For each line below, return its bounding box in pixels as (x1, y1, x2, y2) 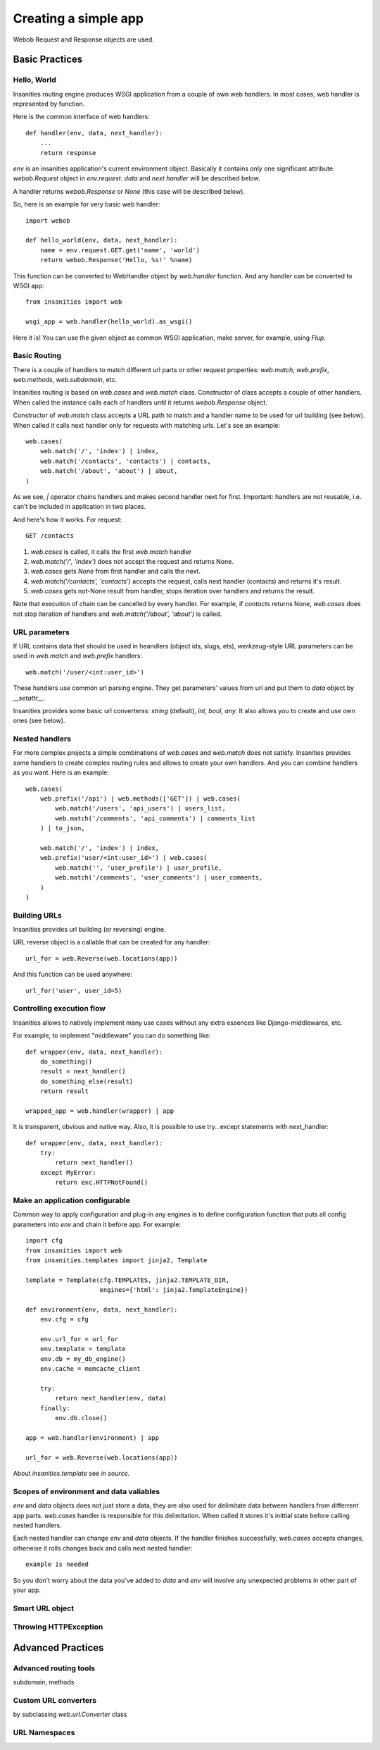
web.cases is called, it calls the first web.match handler (30, 547, 192, 556)
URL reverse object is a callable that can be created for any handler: (13, 938, 210, 947)
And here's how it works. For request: (13, 515, 122, 524)
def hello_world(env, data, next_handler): (25, 236, 178, 245)
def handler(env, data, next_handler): (25, 129, 163, 137)
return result (39, 1087, 89, 1095)
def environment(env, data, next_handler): (25, 1305, 178, 1314)
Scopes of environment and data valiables (13, 1486, 160, 1496)
